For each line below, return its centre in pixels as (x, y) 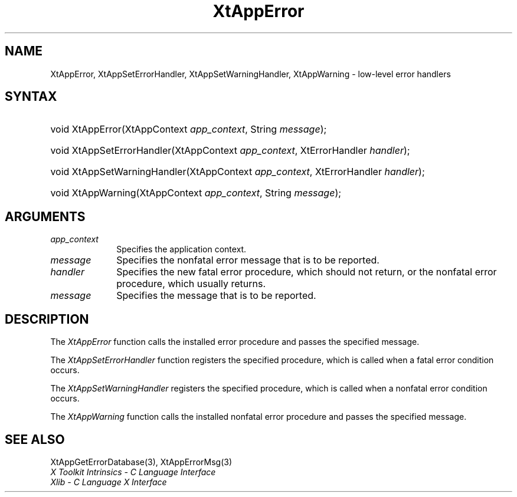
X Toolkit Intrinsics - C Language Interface (133, 472)
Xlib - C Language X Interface (109, 482)
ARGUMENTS (45, 216)
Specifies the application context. (181, 249)
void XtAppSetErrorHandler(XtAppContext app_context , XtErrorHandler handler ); (230, 151)
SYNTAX (31, 97)
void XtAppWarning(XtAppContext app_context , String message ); (196, 193)
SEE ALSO (35, 439)
